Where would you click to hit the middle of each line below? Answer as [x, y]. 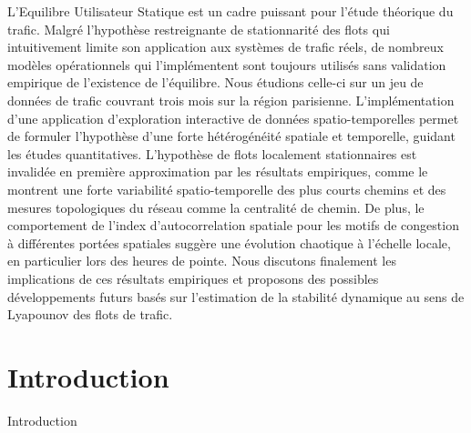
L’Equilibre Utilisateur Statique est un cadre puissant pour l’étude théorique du [230, 11]
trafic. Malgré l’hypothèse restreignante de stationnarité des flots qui [199, 29]
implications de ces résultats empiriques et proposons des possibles [193, 278]
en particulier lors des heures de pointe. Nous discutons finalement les [202, 261]
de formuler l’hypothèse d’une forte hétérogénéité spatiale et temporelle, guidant [231, 136]
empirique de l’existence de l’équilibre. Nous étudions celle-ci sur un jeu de [215, 82]
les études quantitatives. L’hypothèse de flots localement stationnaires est [212, 153]
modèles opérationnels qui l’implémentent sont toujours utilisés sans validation [227, 64]
